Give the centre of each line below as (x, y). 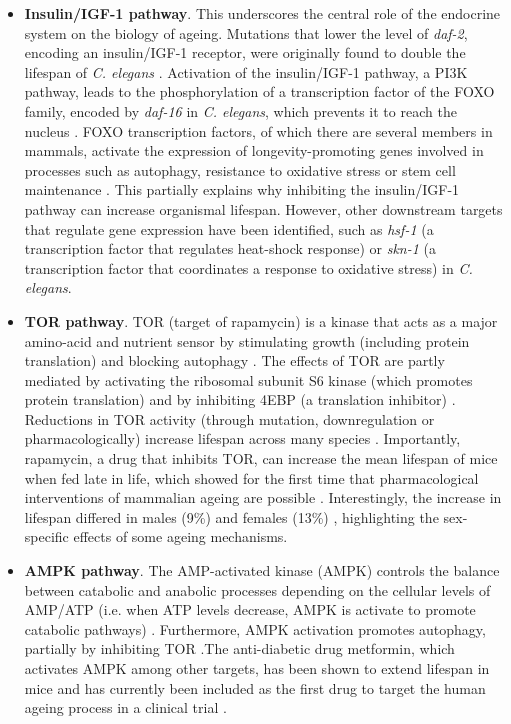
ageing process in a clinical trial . (125, 707)
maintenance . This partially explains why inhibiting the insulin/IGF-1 (242, 189)
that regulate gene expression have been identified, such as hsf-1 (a (229, 228)
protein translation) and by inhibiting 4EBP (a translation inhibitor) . (240, 399)
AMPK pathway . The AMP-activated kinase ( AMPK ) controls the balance (262, 570)
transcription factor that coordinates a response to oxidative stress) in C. (248, 267)
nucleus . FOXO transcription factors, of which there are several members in (258, 130)
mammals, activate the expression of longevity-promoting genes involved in (254, 150)
